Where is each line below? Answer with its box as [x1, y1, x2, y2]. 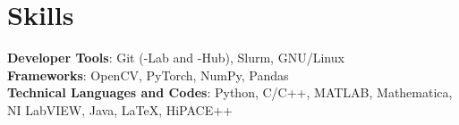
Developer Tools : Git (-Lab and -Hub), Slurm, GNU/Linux [7, 48, 344, 67]
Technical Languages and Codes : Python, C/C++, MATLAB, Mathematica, [7, 83, 453, 102]
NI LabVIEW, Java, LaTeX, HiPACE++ [7, 100, 234, 119]
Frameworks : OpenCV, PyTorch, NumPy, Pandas [7, 65, 289, 84]
